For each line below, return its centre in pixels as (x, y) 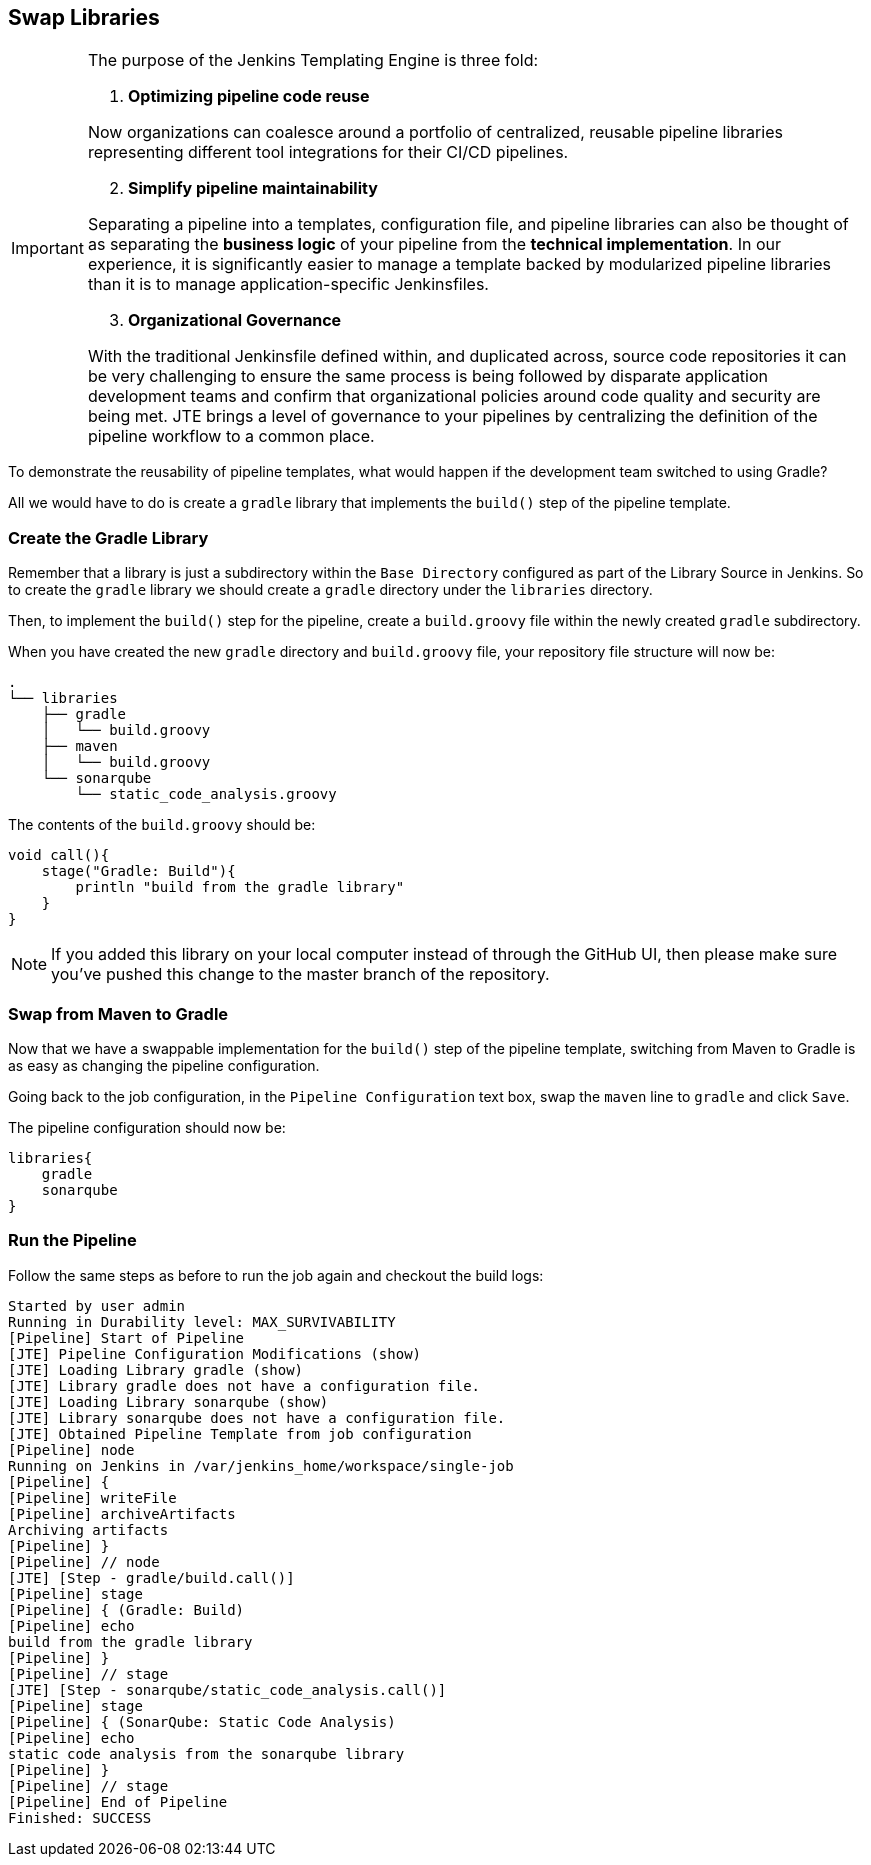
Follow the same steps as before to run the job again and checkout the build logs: (276, 1275)
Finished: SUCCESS (80, 1817)
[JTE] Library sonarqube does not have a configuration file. (257, 1417)
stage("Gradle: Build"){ (138, 871)
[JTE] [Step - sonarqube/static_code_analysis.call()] (227, 1689)
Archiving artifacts (88, 1529)
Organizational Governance (234, 320)
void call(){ (59, 855)
